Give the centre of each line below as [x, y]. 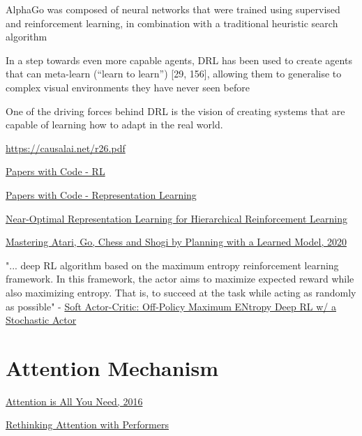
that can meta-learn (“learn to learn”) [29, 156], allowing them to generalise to [174, 74]
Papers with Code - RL [55, 171]
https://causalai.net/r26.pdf [66, 148]
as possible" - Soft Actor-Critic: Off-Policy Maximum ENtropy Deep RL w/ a [171, 306]
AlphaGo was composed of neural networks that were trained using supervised [173, 9]
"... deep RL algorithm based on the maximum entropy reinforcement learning [172, 265]
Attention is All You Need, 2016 [74, 401]
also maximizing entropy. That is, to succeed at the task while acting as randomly [181, 292]
